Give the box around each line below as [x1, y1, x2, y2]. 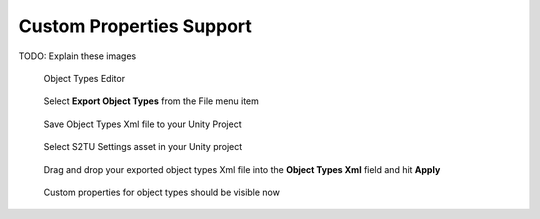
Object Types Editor [43, 72, 125, 84]
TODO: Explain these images [18, 50, 137, 62]
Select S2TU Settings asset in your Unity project [43, 141, 243, 153]
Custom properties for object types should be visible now [43, 186, 280, 198]
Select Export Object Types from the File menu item [43, 95, 260, 107]
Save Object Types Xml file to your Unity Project [43, 118, 242, 130]
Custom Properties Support [18, 15, 252, 37]
